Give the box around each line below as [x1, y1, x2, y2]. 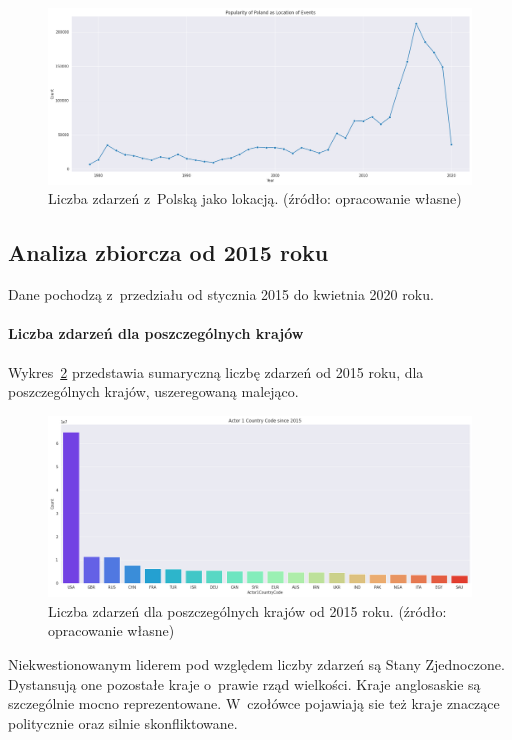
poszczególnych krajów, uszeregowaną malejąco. [8, 381, 299, 402]
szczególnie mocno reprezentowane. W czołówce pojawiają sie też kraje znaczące [8, 693, 500, 714]
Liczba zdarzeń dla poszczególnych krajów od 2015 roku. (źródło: [48, 600, 447, 621]
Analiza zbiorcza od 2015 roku [8, 237, 329, 268]
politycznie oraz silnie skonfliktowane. [8, 712, 238, 733]
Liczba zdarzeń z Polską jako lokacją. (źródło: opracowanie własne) [48, 188, 462, 209]
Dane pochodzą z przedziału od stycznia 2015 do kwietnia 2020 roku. [8, 284, 434, 305]
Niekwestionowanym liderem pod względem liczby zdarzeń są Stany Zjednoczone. [8, 653, 505, 674]
